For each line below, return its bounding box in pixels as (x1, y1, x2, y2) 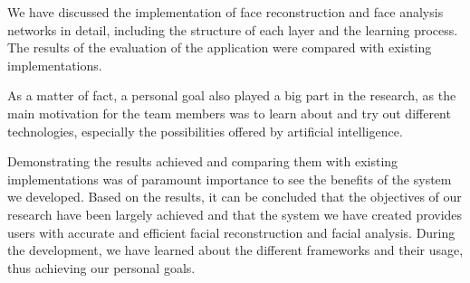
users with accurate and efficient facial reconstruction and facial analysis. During (7, 222, 456, 241)
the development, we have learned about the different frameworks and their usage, (7, 241, 464, 259)
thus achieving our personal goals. (7, 258, 196, 277)
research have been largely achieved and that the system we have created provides (7, 204, 463, 223)
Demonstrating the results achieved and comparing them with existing (7, 152, 398, 171)
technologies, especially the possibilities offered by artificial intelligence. (7, 121, 403, 140)
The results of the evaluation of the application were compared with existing (7, 38, 432, 57)
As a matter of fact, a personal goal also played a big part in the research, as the (7, 86, 456, 105)
